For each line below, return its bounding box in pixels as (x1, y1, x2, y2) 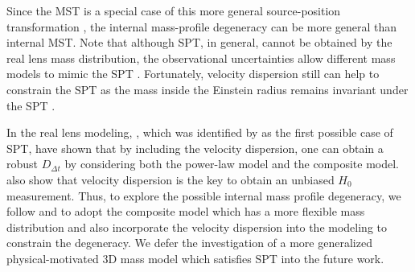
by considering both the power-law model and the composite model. (64, 155, 400, 172)
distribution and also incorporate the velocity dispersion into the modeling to (6, 218, 388, 235)
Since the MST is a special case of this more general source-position (6, 2, 341, 19)
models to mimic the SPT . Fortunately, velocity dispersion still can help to (6, 65, 380, 82)
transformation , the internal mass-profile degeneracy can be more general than (6, 18, 397, 35)
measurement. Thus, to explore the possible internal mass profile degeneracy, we (6, 187, 401, 204)
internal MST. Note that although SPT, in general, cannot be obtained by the (6, 34, 392, 51)
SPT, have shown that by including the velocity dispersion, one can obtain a (6, 139, 384, 156)
